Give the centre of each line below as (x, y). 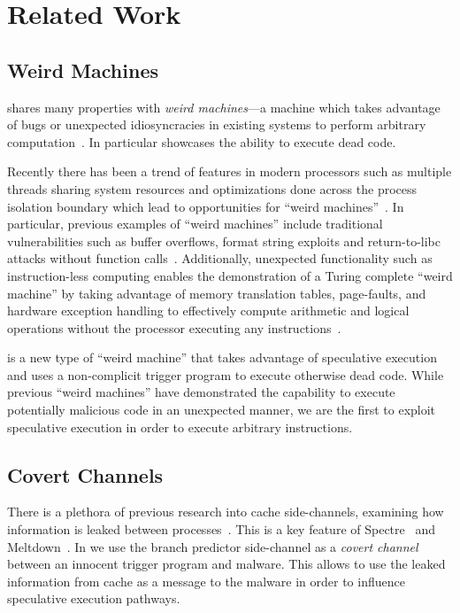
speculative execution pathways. (94, 598)
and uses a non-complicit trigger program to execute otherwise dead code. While (226, 374)
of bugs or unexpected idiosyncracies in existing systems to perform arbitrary (217, 124)
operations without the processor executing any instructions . (174, 327)
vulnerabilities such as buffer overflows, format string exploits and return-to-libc (224, 241)
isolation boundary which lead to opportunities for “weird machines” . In (206, 206)
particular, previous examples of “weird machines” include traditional (195, 224)
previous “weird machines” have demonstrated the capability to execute (201, 392)
